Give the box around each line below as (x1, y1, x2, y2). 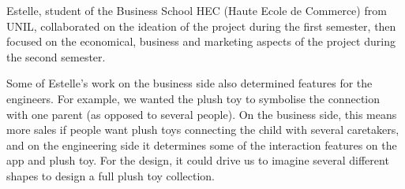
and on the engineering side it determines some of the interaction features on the (6, 136, 397, 153)
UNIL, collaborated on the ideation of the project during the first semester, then (6, 17, 396, 34)
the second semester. (6, 48, 106, 65)
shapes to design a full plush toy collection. (6, 167, 215, 183)
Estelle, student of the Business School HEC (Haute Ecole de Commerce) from (6, 2, 387, 18)
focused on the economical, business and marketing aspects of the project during (6, 33, 396, 50)
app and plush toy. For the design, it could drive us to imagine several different (6, 152, 389, 169)
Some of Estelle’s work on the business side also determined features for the (6, 75, 373, 91)
